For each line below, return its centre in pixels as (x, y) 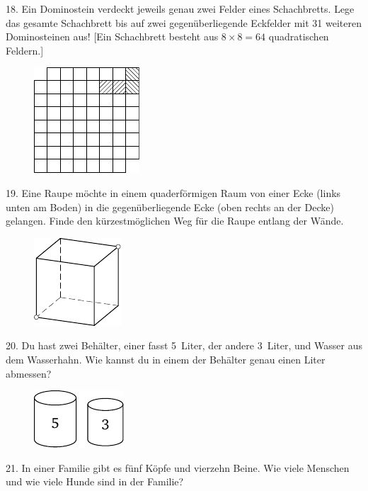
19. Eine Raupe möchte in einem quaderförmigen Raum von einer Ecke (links (173, 192)
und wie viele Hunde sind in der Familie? (95, 481)
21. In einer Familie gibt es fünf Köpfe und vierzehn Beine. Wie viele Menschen (178, 467)
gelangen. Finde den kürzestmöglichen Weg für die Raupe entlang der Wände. (175, 221)
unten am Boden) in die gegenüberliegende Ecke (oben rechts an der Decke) (170, 207)
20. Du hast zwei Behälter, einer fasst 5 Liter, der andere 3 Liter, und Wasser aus (184, 345)
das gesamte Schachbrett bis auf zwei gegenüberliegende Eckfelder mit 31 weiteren (184, 22)
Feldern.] (25, 50)
